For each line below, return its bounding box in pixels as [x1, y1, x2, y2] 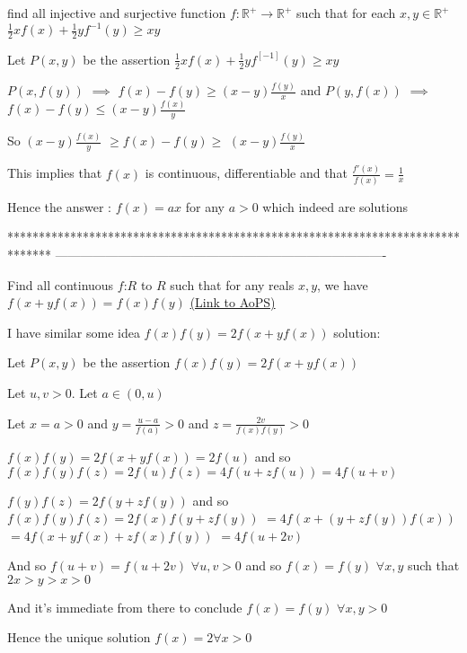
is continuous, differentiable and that [145, 163, 348, 182]
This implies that [7, 163, 102, 182]
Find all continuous [7, 275, 114, 294]
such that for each [296, 4, 396, 22]
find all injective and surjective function [7, 4, 226, 22]
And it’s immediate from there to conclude [7, 597, 242, 616]
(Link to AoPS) [189, 293, 276, 312]
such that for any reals [170, 275, 295, 294]
